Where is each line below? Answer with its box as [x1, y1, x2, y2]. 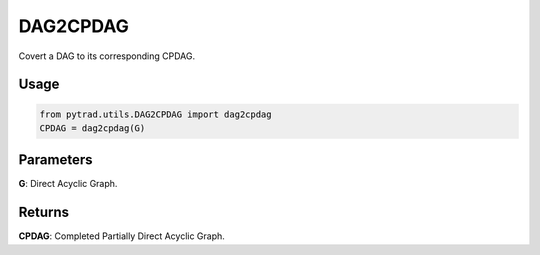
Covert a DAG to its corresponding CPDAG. [18, 50, 195, 62]
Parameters [18, 151, 93, 169]
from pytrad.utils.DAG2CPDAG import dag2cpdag [39, 108, 272, 120]
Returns [18, 204, 70, 221]
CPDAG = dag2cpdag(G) [39, 122, 146, 134]
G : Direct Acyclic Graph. [18, 178, 118, 190]
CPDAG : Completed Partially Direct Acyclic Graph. [18, 230, 225, 242]
